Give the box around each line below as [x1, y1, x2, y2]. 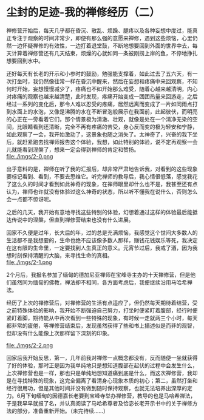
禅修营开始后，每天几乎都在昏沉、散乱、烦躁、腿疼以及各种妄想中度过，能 [6, 27, 192, 34]
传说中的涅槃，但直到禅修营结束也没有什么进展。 [11, 216, 134, 223]
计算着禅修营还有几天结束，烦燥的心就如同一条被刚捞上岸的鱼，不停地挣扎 [11, 49, 198, 56]
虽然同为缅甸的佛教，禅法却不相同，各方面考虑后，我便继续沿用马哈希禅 [11, 279, 192, 286]
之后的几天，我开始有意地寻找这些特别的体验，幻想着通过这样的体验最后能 [6, 208, 192, 215]
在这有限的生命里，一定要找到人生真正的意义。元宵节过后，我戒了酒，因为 [6, 244, 192, 251]
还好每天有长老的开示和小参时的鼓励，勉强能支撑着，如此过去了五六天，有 [6, 70, 192, 77]
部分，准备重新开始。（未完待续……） [16, 407, 109, 415]
